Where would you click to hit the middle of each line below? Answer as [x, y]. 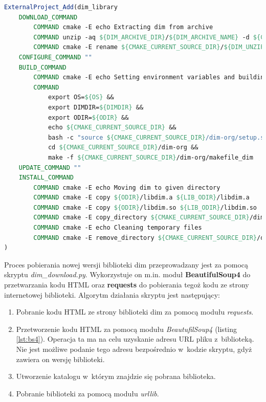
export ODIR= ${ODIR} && [88, 117]
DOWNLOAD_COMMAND [48, 17]
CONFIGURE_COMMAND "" [55, 57]
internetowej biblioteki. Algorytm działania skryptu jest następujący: [112, 294]
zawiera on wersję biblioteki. [60, 359]
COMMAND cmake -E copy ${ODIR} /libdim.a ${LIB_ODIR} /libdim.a [141, 198]
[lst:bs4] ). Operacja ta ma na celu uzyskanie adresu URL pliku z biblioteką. [135, 339]
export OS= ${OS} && [81, 97]
